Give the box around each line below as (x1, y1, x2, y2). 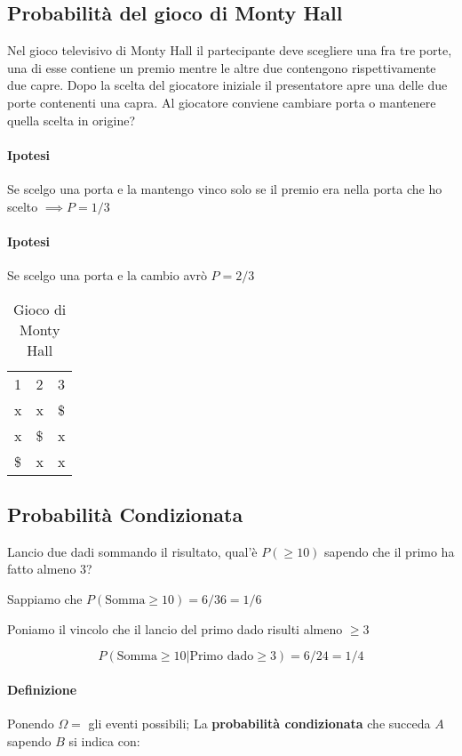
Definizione (7, 680, 77, 698)
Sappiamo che (7, 589, 83, 607)
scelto (7, 197, 38, 215)
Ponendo (7, 713, 54, 732)
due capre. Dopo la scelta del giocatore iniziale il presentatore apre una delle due (7, 76, 448, 94)
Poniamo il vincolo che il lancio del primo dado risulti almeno (7, 619, 343, 638)
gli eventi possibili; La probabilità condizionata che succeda (88, 713, 431, 732)
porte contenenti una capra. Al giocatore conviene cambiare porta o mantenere (7, 92, 436, 111)
